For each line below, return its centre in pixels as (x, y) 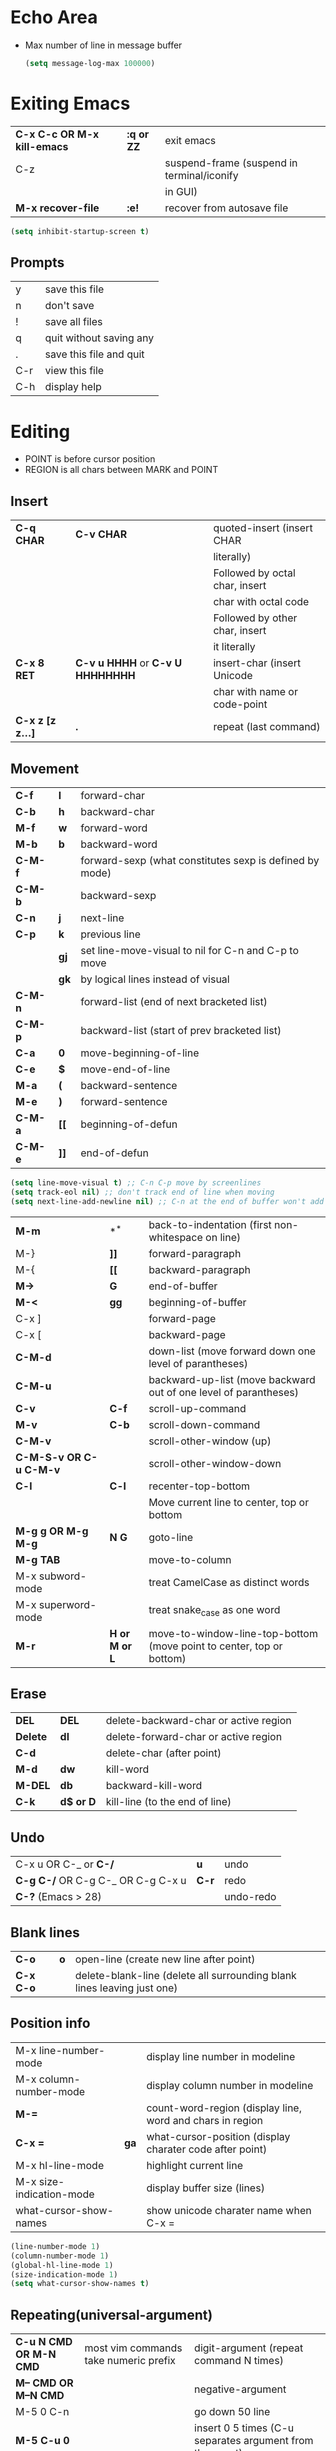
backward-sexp (118, 895)
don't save (69, 306)
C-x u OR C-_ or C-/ (65, 1864)
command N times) (239, 2361)
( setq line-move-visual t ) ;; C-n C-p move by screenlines (136, 1183)
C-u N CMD (44, 2342)
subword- (62, 1576)
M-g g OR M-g (52, 1531)
